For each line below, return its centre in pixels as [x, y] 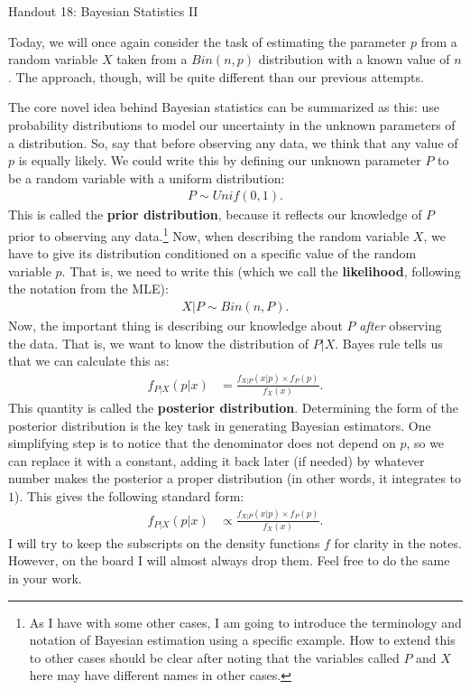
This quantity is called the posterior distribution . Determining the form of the [234, 408]
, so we [425, 443]
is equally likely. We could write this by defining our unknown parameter [220, 160]
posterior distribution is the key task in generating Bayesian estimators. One [220, 425]
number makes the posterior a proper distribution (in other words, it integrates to [235, 478]
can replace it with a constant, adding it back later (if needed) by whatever [217, 460]
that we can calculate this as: [89, 361]
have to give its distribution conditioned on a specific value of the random [212, 253]
